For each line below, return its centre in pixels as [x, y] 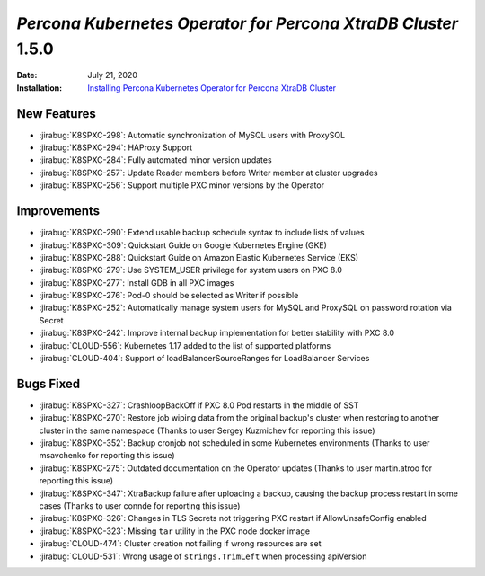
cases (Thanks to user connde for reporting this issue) [140, 506]
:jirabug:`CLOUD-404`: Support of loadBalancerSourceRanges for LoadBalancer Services [204, 359]
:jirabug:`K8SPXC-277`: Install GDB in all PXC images [137, 282]
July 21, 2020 [113, 75]
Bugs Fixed [48, 383]
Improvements [58, 211]
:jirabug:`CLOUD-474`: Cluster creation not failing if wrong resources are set [180, 544]
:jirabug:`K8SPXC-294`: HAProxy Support [116, 147]
